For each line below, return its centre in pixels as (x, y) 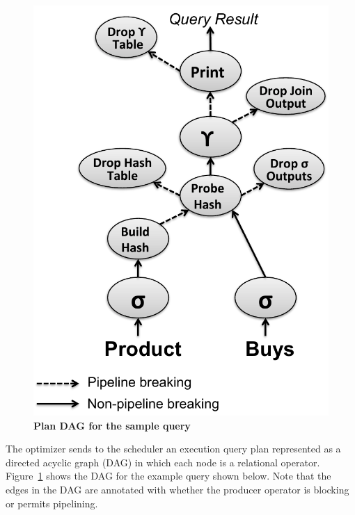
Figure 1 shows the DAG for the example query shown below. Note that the (168, 476)
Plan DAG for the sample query (112, 425)
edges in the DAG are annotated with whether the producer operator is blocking (177, 490)
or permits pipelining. (52, 503)
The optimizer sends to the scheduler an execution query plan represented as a (173, 449)
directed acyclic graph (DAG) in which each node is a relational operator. (163, 462)
